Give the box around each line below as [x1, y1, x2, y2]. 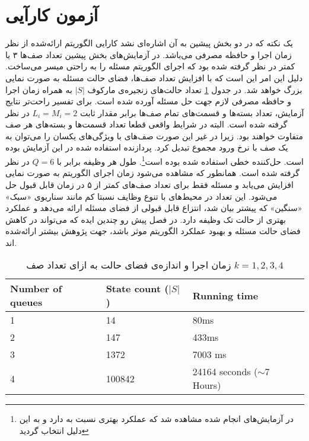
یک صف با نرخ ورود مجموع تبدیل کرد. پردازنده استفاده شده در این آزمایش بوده [5, 141, 288, 154]
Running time [192, 288, 259, 302]
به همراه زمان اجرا [5, 83, 72, 95]
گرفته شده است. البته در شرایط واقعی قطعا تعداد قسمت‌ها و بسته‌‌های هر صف [5, 118, 288, 130]
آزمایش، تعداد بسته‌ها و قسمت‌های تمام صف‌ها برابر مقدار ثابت [79, 106, 304, 119]
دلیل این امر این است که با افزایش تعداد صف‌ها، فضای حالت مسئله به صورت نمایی [5, 71, 303, 84]
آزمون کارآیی [5, 2, 98, 27]
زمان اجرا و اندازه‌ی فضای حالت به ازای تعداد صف [26, 258, 231, 272]
